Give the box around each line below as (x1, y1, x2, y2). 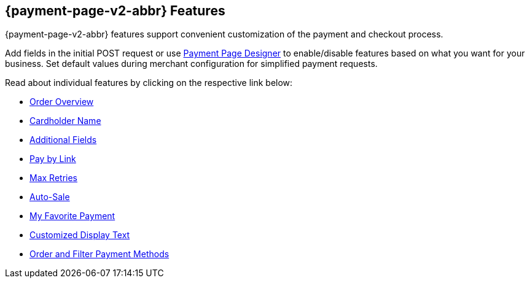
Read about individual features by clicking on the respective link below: (5, 77, 293, 88)
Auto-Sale (29, 192, 70, 203)
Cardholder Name (29, 115, 101, 126)
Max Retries (29, 173, 77, 184)
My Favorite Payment (29, 211, 115, 222)
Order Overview (29, 96, 94, 107)
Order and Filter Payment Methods (29, 249, 170, 260)
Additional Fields (29, 134, 97, 145)
